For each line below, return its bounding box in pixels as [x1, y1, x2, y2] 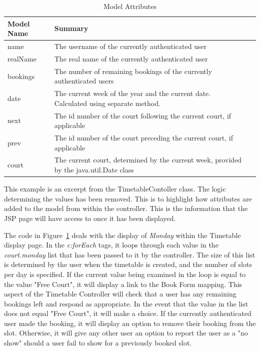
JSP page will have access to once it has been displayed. [4, 212, 176, 223]
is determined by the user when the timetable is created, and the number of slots [4, 259, 252, 269]
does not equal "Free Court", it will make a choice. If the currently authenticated [4, 308, 251, 318]
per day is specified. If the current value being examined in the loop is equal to [4, 268, 246, 279]
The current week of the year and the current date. [54, 88, 211, 98]
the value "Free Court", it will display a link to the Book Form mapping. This [4, 278, 242, 289]
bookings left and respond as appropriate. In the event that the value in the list [4, 298, 248, 308]
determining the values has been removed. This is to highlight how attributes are [4, 193, 252, 203]
